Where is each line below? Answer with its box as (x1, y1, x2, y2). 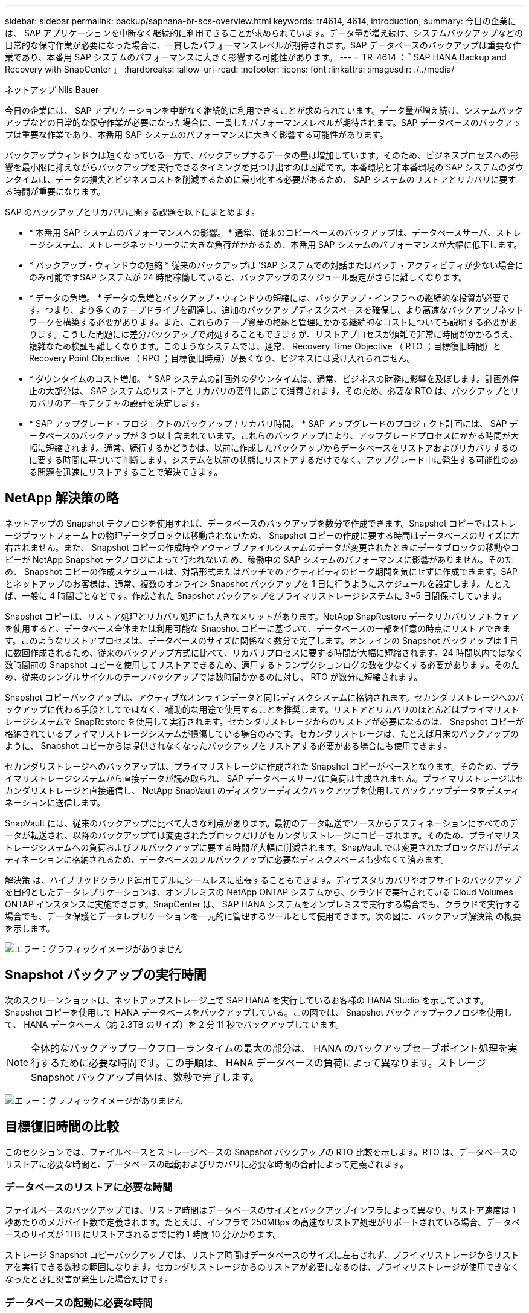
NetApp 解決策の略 (5, 490, 119, 506)
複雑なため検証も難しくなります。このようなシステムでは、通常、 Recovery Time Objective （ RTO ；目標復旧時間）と (29, 341, 501, 351)
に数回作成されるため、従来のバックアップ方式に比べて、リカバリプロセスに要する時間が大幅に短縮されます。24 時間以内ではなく (5, 647, 524, 658)
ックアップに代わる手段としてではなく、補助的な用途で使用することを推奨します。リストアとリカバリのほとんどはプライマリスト (5, 704, 519, 715)
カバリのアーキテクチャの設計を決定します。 (29, 398, 205, 408)
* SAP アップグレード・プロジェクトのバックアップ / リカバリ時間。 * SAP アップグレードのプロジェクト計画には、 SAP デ (29, 418, 518, 429)
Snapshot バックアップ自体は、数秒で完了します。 (31, 1071, 260, 1083)
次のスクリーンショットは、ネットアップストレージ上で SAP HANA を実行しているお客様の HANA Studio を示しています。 (5, 994, 489, 1005)
